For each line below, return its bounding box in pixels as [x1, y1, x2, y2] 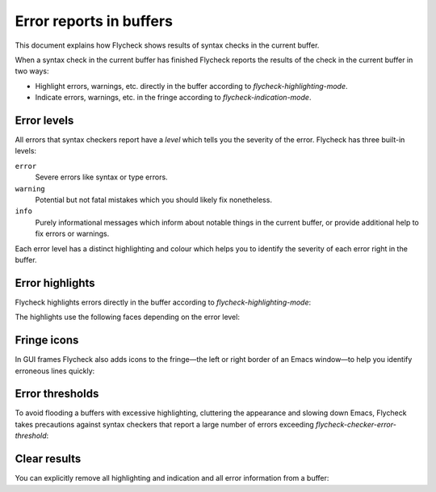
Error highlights [15, 275, 96, 290]
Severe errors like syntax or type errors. [35, 172, 169, 182]
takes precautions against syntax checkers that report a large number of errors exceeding [15, 419, 314, 429]
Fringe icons [15, 334, 79, 347]
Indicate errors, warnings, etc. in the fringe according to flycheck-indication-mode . [35, 93, 312, 103]
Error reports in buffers [15, 12, 174, 30]
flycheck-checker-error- [315, 419, 397, 429]
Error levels [15, 113, 74, 127]
